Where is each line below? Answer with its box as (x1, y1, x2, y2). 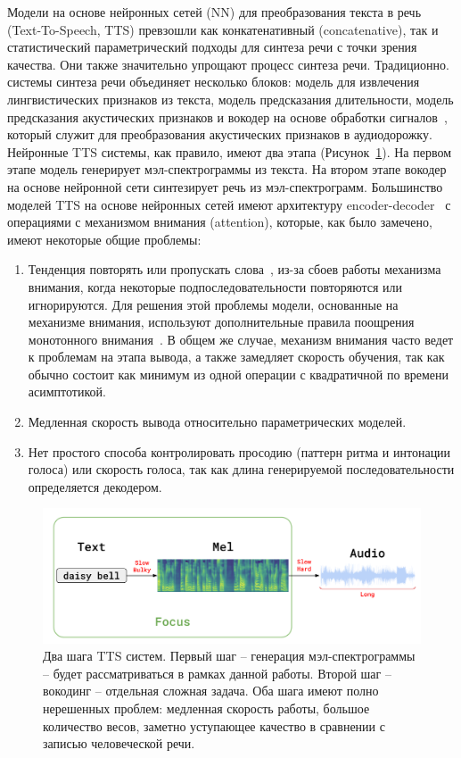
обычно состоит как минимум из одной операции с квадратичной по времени (28, 364, 449, 383)
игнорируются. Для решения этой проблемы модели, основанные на (28, 295, 399, 313)
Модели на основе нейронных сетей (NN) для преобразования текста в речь (7, 3, 422, 21)
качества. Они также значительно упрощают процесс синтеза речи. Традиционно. (7, 54, 449, 73)
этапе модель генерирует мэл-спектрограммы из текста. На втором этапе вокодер (7, 160, 447, 179)
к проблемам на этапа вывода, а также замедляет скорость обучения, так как (28, 347, 445, 366)
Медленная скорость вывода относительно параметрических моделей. (28, 412, 407, 431)
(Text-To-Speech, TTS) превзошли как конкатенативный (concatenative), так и (7, 20, 439, 38)
